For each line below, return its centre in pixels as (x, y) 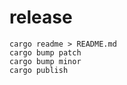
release (41, 17)
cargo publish (39, 70)
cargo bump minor (45, 61)
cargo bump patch (45, 52)
